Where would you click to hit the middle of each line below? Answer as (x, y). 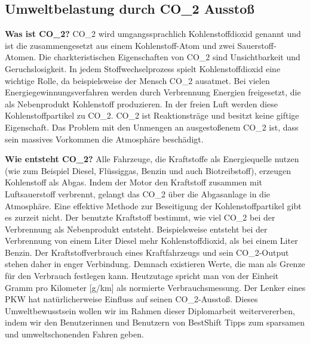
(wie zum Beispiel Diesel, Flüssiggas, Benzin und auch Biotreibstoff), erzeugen (148, 170)
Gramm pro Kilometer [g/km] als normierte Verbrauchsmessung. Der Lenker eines (155, 287)
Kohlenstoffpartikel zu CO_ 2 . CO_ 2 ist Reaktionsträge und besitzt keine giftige (152, 115)
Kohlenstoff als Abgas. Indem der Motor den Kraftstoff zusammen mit (133, 182)
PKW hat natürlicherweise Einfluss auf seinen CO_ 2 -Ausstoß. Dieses (131, 299)
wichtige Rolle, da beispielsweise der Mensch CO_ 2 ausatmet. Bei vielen (137, 80)
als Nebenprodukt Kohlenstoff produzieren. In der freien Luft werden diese (141, 103)
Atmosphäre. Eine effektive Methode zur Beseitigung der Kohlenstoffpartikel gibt (153, 205)
